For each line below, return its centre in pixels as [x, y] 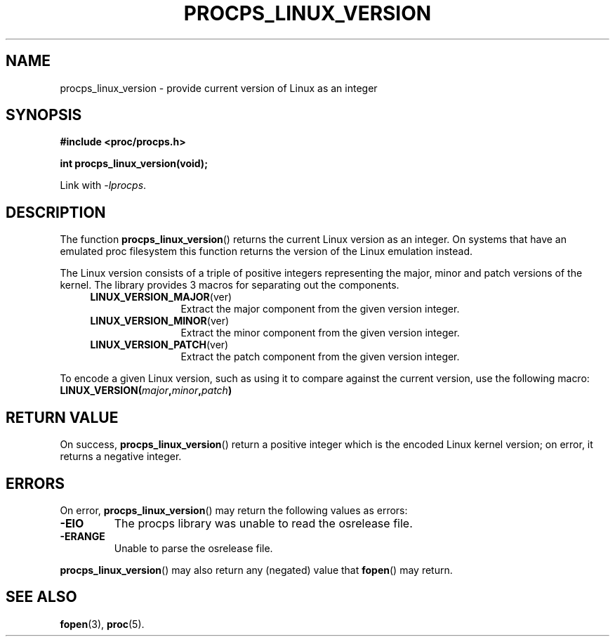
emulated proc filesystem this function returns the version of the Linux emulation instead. [266, 251]
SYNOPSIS [44, 115]
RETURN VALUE [62, 417]
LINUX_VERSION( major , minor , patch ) [146, 391]
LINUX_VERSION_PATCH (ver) [159, 345]
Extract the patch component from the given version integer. [320, 357]
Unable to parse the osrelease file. [193, 548]
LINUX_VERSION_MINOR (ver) [160, 321]
